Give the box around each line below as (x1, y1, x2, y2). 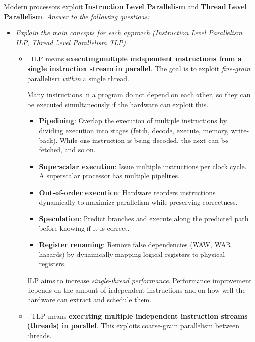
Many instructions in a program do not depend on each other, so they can (27, 89, 251, 100)
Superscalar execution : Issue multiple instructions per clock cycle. (39, 161, 247, 171)
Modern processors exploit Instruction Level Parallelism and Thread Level (4, 1, 247, 11)
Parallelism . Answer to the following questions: (4, 11, 150, 21)
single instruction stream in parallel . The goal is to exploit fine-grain (27, 63, 250, 73)
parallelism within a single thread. (27, 73, 129, 83)
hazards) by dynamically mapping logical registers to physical (39, 249, 225, 259)
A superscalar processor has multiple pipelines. (39, 171, 180, 181)
